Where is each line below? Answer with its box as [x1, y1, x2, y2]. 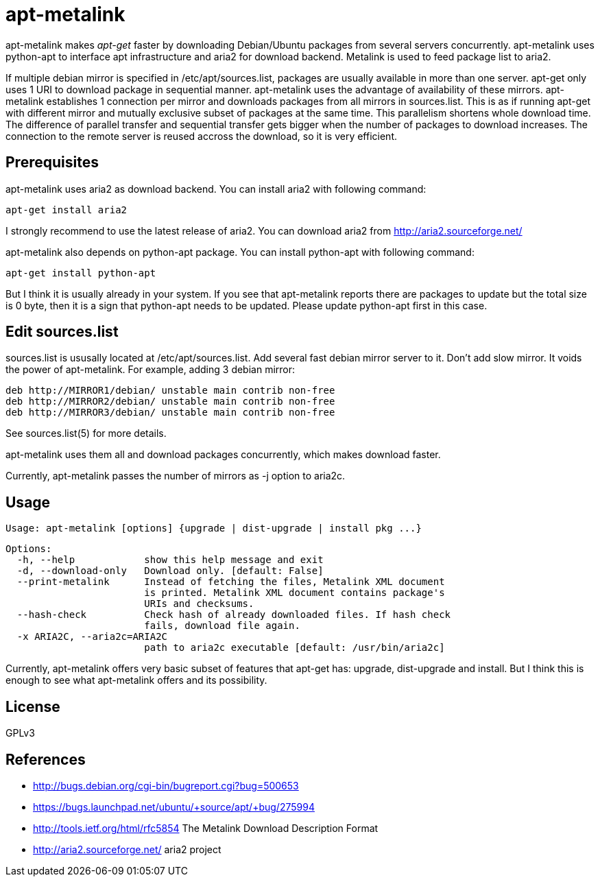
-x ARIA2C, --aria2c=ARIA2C [16, 631, 168, 643]
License [5, 698, 60, 715]
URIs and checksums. [144, 598, 254, 610]
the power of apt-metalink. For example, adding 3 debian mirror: [5, 363, 296, 376]
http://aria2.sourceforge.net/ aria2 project [33, 843, 221, 855]
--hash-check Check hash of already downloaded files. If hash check [16, 609, 451, 621]
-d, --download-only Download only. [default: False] [16, 565, 324, 577]
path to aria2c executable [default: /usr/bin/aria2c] [144, 642, 445, 654]
